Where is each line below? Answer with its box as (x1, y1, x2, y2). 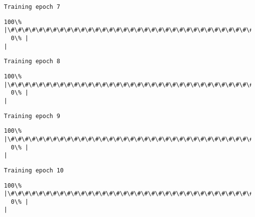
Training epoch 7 (4, 3, 60, 10)
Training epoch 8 (4, 58, 60, 65)
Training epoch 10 (4, 167, 64, 174)
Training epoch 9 (4, 112, 60, 120)
